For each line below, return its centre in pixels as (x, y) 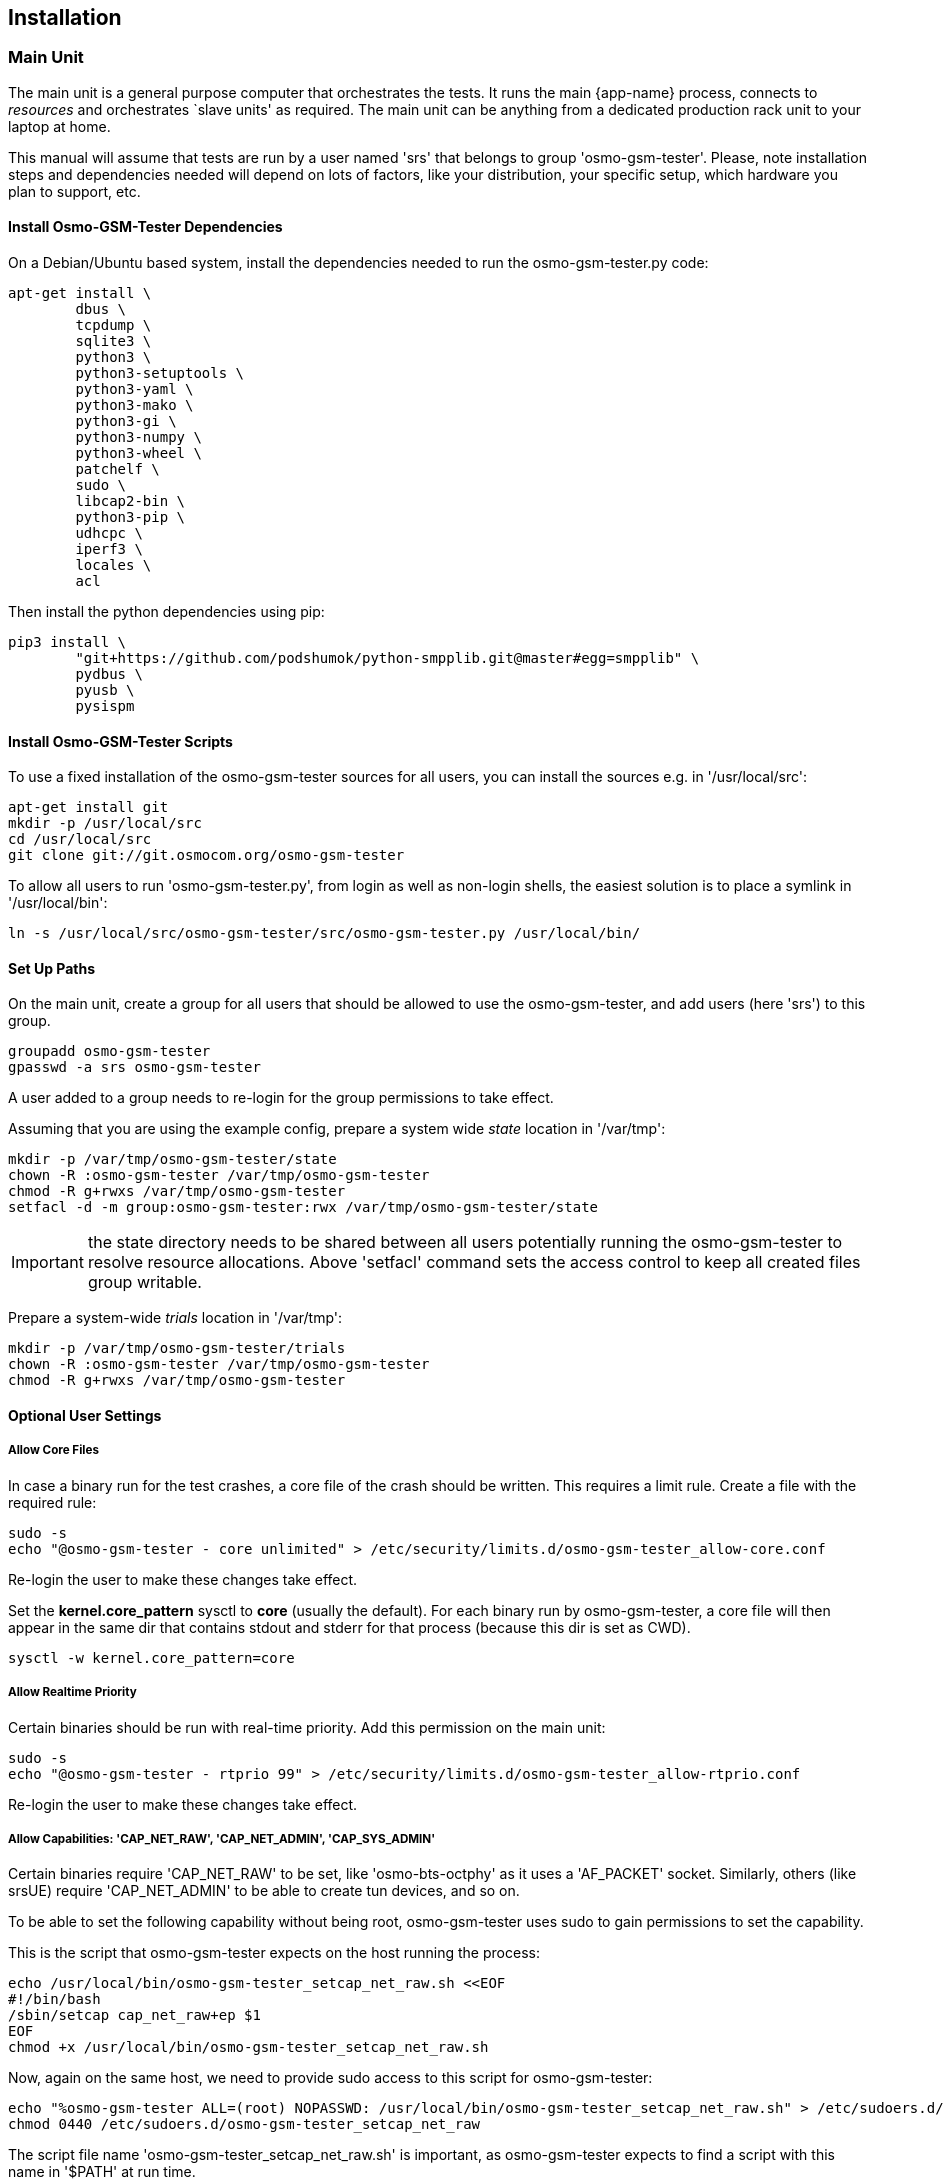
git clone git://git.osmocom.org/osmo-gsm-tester (206, 855)
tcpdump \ (113, 325)
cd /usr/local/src (80, 839)
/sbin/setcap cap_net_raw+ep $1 (134, 2015)
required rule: (52, 1502)
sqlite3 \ (113, 341)
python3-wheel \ (138, 453)
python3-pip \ (130, 517)
